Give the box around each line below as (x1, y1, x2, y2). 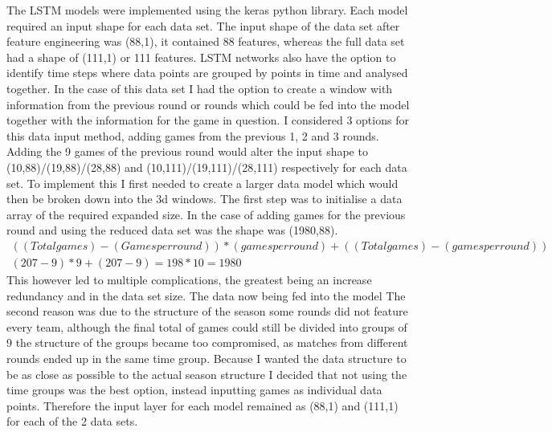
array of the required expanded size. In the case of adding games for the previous (6, 206, 406, 222)
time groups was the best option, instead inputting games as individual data (6, 381, 382, 398)
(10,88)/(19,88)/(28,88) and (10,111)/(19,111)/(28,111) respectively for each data (6, 158, 407, 175)
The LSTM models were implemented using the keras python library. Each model (6, 2, 408, 18)
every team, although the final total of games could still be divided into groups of (6, 318, 407, 335)
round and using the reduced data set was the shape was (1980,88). (6, 222, 338, 238)
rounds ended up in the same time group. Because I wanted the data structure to (6, 349, 407, 366)
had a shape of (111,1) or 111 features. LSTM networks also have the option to (6, 48, 396, 65)
